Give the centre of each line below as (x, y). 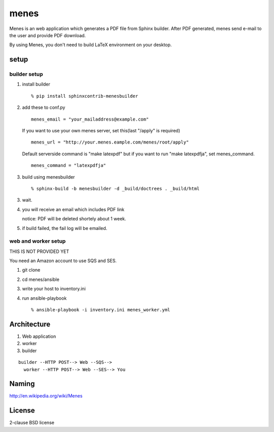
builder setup (26, 74)
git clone (31, 270)
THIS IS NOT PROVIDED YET (39, 251)
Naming (22, 384)
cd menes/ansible (41, 279)
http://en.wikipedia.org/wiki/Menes (46, 396)
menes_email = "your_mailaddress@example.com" (90, 119)
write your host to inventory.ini (54, 289)
